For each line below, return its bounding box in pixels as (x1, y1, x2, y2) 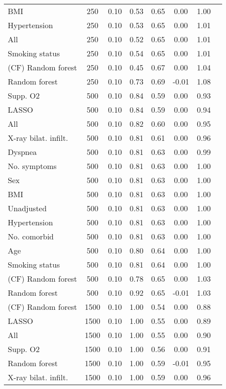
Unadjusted (8, 203, 47, 214)
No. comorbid (8, 231, 54, 242)
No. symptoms (8, 160, 57, 171)
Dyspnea (8, 146, 37, 157)
